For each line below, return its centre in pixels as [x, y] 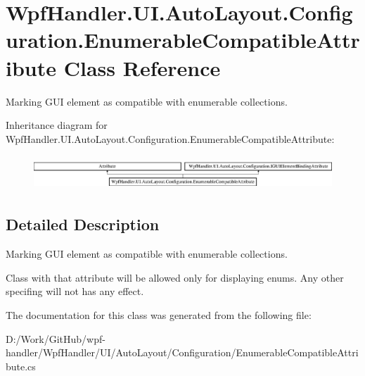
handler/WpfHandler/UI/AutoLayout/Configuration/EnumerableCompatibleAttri [182, 352]
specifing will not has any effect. [75, 291]
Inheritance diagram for [57, 125]
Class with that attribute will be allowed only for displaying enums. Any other [175, 277]
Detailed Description [83, 224]
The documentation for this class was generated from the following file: [159, 315]
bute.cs [21, 366]
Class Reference [142, 67]
